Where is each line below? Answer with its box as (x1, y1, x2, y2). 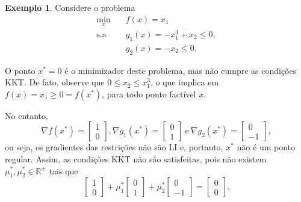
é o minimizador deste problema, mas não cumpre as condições (64, 64, 297, 76)
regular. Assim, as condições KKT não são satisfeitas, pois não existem (5, 152, 267, 165)
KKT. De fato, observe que (5, 76, 105, 88)
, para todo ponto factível (102, 87, 196, 100)
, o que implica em (150, 76, 219, 88)
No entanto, (5, 109, 48, 121)
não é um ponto (237, 141, 295, 153)
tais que (49, 164, 78, 177)
